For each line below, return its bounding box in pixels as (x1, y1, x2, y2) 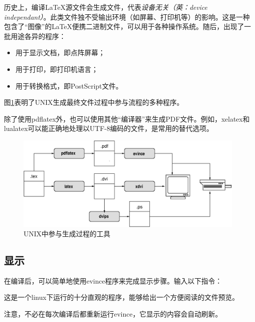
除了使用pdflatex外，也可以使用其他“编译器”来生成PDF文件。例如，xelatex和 (4, 113, 250, 124)
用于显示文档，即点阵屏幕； (15, 47, 105, 58)
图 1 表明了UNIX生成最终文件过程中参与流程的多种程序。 (4, 97, 184, 107)
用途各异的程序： (10, 31, 66, 41)
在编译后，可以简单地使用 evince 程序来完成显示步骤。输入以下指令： (4, 275, 222, 286)
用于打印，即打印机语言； (15, 64, 98, 74)
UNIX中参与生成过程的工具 (24, 228, 111, 239)
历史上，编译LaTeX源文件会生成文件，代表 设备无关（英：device (4, 2, 207, 12)
